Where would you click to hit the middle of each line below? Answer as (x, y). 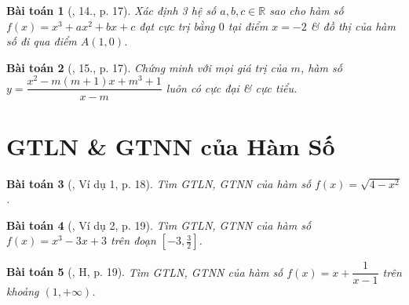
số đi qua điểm (42, 41)
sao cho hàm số (307, 10)
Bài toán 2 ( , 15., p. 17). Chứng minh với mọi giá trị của (147, 67)
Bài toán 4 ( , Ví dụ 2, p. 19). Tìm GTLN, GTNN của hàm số (159, 225)
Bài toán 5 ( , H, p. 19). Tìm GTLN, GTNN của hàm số (145, 272)
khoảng (23, 291)
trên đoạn (133, 240)
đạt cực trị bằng (177, 25)
